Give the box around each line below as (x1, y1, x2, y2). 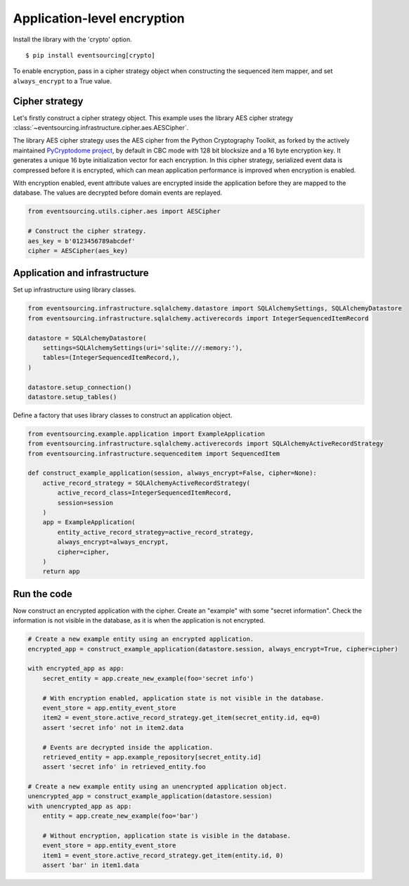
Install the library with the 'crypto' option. (13, 35, 133, 44)
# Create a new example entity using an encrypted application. (27, 635, 254, 643)
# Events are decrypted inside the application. (42, 743, 214, 751)
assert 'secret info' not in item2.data (42, 724, 184, 731)
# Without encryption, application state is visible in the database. (42, 832, 292, 840)
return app (42, 568, 80, 575)
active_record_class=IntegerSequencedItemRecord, (57, 489, 232, 497)
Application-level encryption (13, 11, 186, 26)
